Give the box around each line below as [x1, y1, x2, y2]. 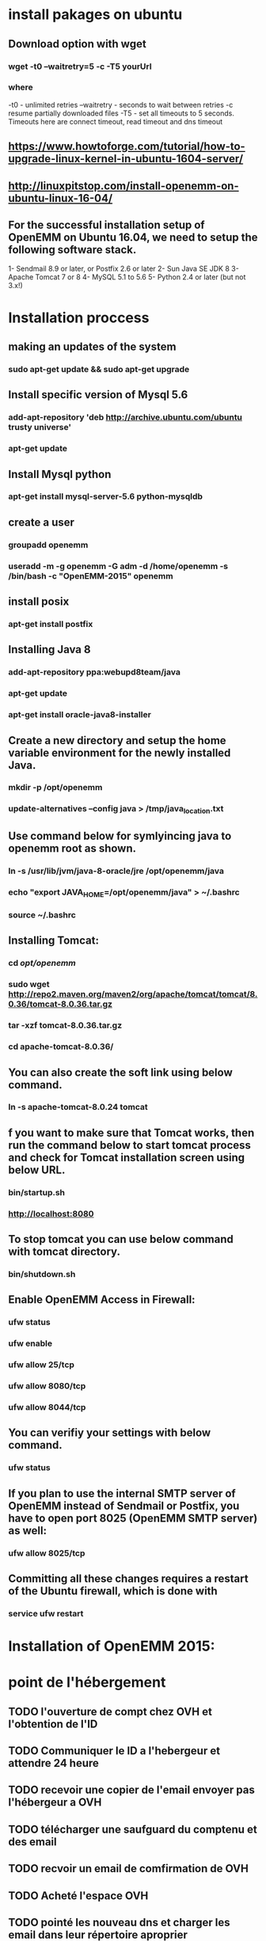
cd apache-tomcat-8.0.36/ [8, 1041, 114, 1052]
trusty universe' [8, 422, 71, 433]
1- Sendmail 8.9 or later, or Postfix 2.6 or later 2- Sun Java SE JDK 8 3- [8, 264, 239, 274]
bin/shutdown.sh [8, 1269, 76, 1279]
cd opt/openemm [8, 958, 77, 969]
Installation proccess [8, 309, 150, 326]
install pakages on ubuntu [8, 6, 183, 24]
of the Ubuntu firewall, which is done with [8, 1585, 218, 1598]
